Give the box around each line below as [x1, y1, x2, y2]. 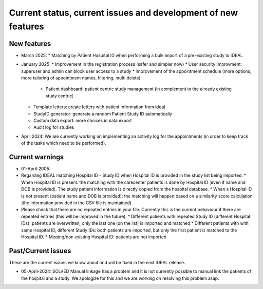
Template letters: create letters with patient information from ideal [33, 104, 165, 110]
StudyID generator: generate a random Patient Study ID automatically [33, 111, 172, 116]
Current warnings [9, 153, 64, 161]
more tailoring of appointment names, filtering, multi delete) [21, 75, 141, 81]
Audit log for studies [33, 124, 74, 130]
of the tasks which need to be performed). [21, 140, 107, 146]
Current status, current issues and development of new [9, 7, 238, 18]
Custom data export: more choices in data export [33, 117, 132, 123]
